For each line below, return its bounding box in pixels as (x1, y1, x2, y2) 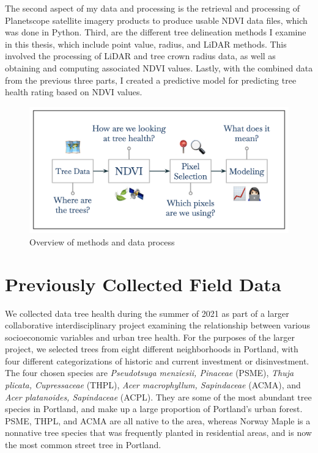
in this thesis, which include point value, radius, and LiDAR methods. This (5, 37, 287, 50)
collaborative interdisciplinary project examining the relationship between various (5, 319, 311, 332)
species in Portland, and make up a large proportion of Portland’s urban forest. (5, 402, 303, 415)
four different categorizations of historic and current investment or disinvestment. (5, 354, 309, 367)
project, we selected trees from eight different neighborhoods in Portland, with (5, 342, 298, 355)
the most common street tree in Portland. (5, 438, 161, 451)
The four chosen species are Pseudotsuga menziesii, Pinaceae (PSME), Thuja (5, 366, 294, 379)
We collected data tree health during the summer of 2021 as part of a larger (5, 306, 289, 319)
